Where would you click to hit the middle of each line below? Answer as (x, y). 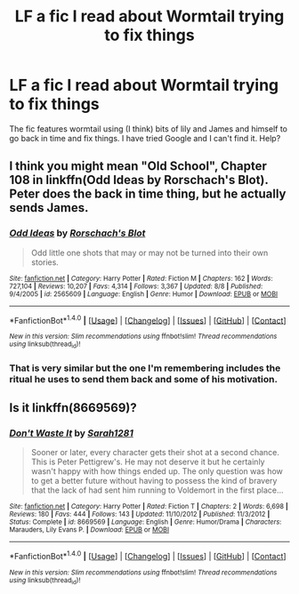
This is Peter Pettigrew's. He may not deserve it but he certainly (148, 462)
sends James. (49, 208)
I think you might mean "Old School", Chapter (138, 166)
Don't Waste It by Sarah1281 (71, 433)
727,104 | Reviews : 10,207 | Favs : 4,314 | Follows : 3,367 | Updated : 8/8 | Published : (136, 286)
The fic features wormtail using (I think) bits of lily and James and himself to (148, 128)
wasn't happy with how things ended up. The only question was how (157, 471)
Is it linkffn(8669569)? (73, 408)
